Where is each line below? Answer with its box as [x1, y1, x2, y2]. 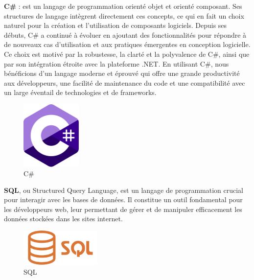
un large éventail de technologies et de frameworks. [4, 87, 157, 97]
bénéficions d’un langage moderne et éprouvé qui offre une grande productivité [4, 68, 240, 78]
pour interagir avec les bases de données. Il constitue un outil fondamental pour [4, 194, 243, 205]
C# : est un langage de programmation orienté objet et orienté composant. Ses [4, 1, 242, 11]
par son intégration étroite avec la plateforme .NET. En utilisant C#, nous [4, 58, 229, 69]
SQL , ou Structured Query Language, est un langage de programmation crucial [4, 185, 243, 195]
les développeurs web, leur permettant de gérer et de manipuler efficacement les [4, 204, 242, 214]
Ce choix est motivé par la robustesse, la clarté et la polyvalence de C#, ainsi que [4, 48, 250, 59]
